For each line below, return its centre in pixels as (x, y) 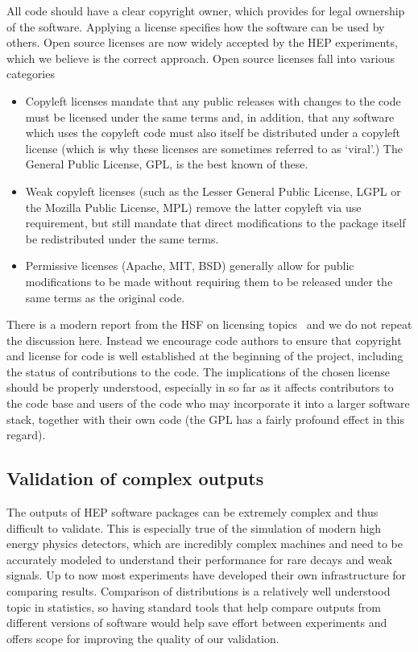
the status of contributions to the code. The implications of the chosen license (199, 371)
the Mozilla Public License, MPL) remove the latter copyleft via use (193, 207)
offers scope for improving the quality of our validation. (143, 638)
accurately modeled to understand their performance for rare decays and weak (200, 559)
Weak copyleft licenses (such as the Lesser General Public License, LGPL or (213, 191)
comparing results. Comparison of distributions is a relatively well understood (199, 591)
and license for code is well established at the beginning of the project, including (205, 356)
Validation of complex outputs (135, 478)
